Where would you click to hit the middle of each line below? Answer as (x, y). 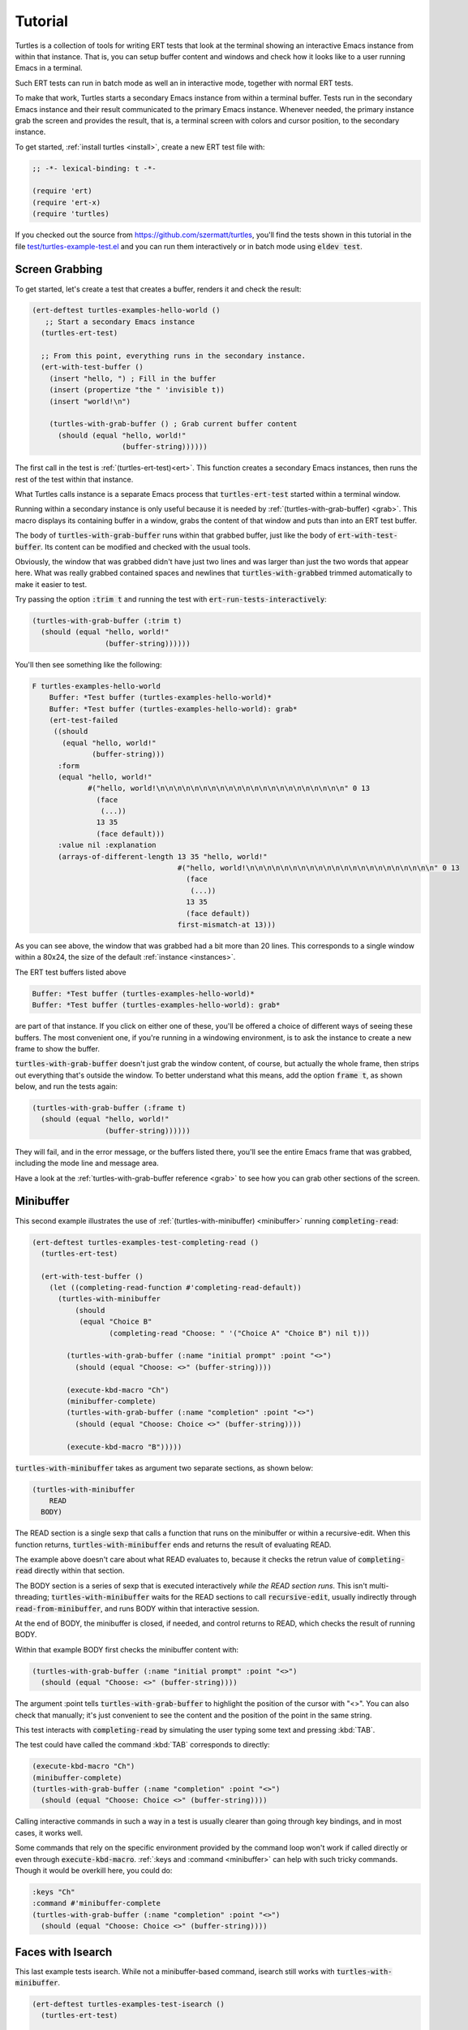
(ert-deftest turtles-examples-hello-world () (126, 310)
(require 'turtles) (71, 214)
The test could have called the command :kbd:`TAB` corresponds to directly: (143, 1745)
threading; (32, 1597)
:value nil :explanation (107, 845)
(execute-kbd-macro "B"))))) (124, 1447)
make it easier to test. (51, 584)
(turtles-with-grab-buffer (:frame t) (109, 1108)
